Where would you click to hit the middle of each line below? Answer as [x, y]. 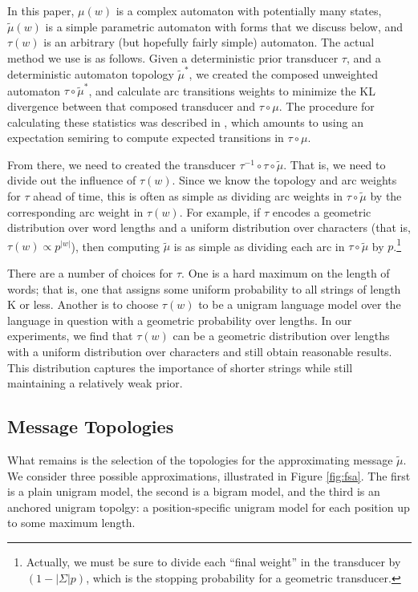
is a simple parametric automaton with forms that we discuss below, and [224, 26]
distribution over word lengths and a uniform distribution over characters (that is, [209, 227]
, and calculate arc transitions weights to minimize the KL [232, 90]
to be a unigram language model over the [300, 304]
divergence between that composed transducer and [132, 106]
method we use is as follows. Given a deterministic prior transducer [173, 57]
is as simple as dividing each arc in [259, 246]
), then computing [116, 246]
